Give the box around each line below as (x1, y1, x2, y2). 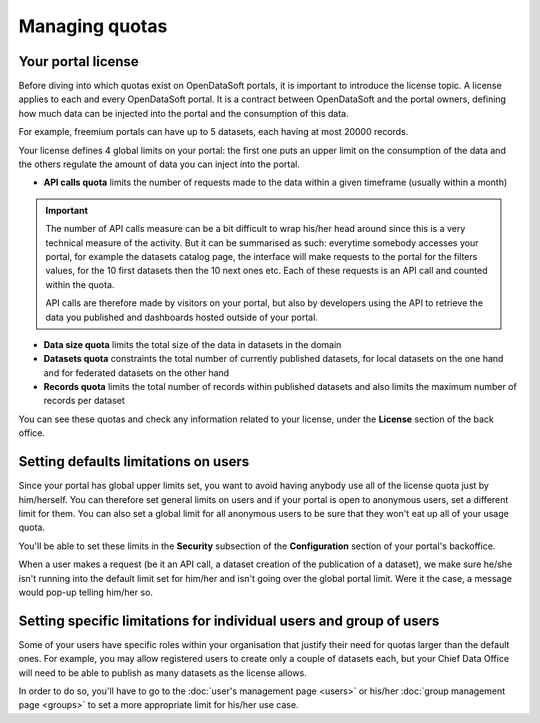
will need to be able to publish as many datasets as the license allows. (18, 666, 307, 679)
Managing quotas (18, 15, 168, 37)
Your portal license (18, 53, 139, 70)
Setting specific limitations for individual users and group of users (18, 612, 440, 629)
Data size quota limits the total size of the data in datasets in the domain (43, 338, 342, 350)
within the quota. (45, 278, 115, 290)
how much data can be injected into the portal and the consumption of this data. (18, 107, 349, 119)
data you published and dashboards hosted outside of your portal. (45, 311, 319, 323)
